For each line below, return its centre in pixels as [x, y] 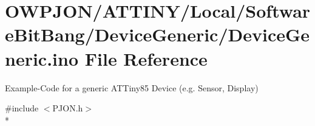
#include [22, 108]
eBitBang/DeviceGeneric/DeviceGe [157, 34]
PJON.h [68, 108]
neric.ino [42, 58]
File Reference [146, 58]
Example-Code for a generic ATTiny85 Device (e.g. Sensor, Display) [132, 87]
